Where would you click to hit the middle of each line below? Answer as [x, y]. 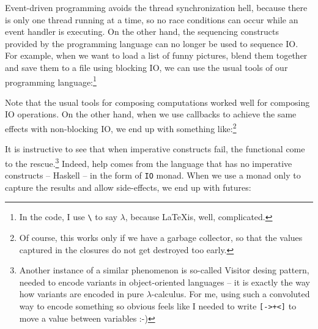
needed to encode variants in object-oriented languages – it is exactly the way [165, 282]
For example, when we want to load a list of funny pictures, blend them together [156, 55]
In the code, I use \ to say [68, 217]
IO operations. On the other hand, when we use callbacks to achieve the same [151, 114]
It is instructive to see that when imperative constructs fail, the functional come [155, 149]
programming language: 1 [51, 81]
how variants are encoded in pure [81, 294]
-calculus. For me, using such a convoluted [231, 294]
